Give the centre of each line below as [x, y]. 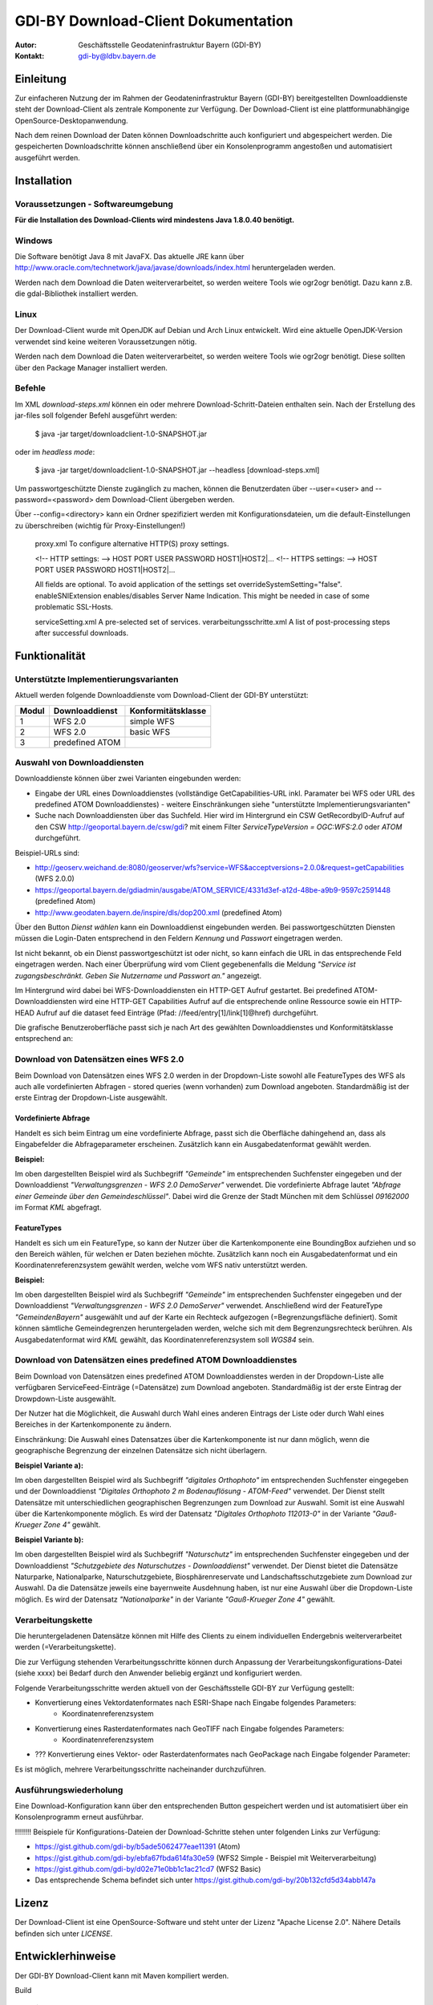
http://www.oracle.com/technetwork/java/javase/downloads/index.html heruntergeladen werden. [175, 268]
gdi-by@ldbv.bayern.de [117, 55]
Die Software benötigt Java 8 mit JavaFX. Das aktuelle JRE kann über [129, 257]
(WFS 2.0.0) [55, 879]
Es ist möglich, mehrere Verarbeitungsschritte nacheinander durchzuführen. [140, 1769]
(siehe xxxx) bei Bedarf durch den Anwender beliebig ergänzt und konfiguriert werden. [158, 1673]
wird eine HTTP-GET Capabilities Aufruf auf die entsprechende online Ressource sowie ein [229, 1002]
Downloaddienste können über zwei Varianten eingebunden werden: [128, 779]
